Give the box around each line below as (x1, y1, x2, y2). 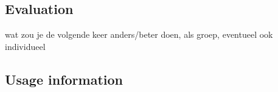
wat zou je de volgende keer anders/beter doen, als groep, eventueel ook (5, 28, 273, 41)
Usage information (5, 69, 123, 88)
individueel (5, 40, 46, 52)
